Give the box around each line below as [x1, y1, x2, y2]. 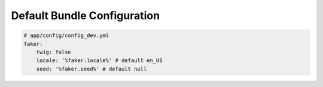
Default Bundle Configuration [11, 9, 160, 22]
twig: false [36, 48, 72, 55]
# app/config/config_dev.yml [23, 32, 109, 39]
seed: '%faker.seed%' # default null [36, 66, 147, 72]
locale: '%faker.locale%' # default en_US [36, 57, 163, 64]
